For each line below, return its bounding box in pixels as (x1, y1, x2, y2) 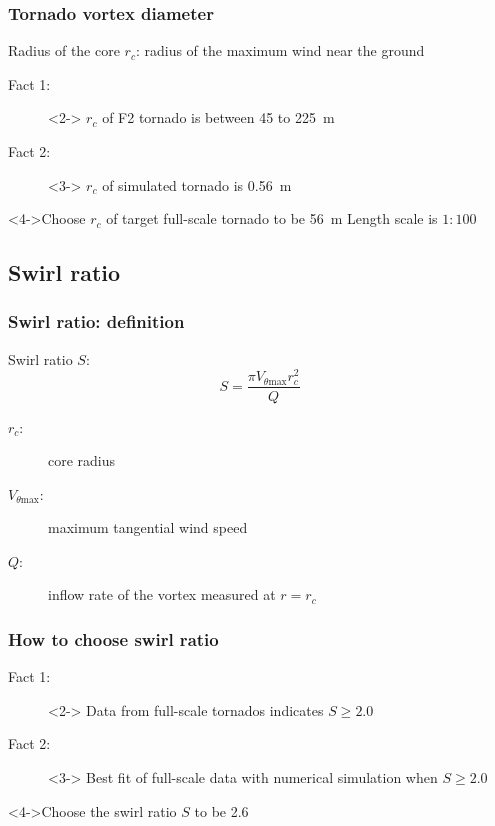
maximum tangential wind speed (48, 517, 248, 538)
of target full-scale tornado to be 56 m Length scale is (106, 208, 438, 229)
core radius (48, 450, 116, 471)
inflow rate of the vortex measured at (48, 584, 276, 605)
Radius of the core (8, 40, 120, 61)
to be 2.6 (194, 800, 249, 821)
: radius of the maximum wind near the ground (135, 40, 425, 61)
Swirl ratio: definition (8, 309, 185, 334)
